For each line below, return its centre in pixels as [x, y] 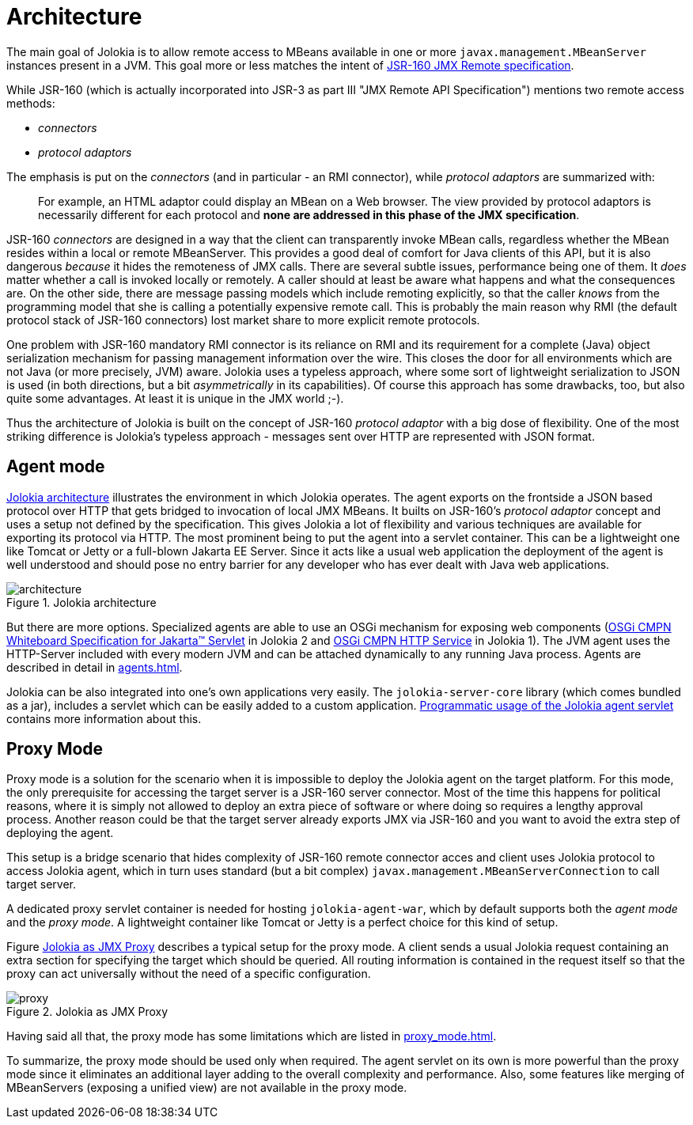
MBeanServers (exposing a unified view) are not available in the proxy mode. [207, 1088]
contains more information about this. [104, 718]
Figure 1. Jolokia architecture [81, 602]
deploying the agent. [60, 833]
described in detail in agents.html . [95, 667]
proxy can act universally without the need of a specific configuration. [189, 974]
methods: [31, 103]
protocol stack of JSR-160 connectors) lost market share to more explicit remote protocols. [243, 320]
